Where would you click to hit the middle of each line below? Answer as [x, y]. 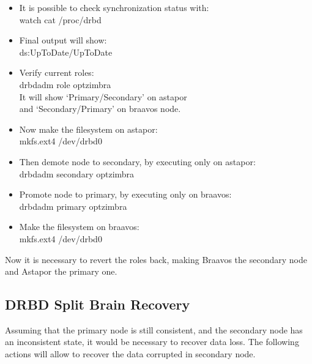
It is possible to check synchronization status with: [114, 7]
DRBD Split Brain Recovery [98, 304]
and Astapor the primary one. [61, 271]
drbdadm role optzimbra [65, 84]
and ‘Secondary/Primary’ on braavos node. [100, 109]
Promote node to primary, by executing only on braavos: [125, 194]
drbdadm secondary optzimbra [77, 173]
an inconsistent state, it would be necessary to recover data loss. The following [152, 342]
